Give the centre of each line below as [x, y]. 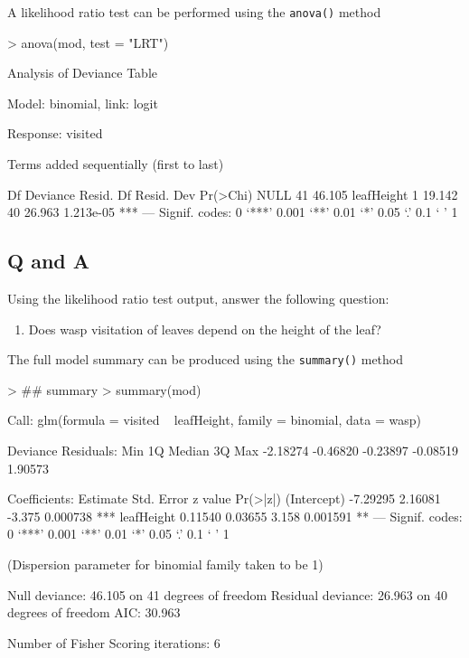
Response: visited [55, 133]
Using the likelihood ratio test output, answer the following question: [198, 299]
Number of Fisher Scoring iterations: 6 [114, 642]
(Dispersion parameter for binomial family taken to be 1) [165, 564]
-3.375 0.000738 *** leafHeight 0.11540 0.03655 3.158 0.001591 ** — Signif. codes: [235, 516]
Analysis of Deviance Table [83, 73]
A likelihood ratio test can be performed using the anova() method [194, 12]
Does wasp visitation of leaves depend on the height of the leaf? [205, 329]
